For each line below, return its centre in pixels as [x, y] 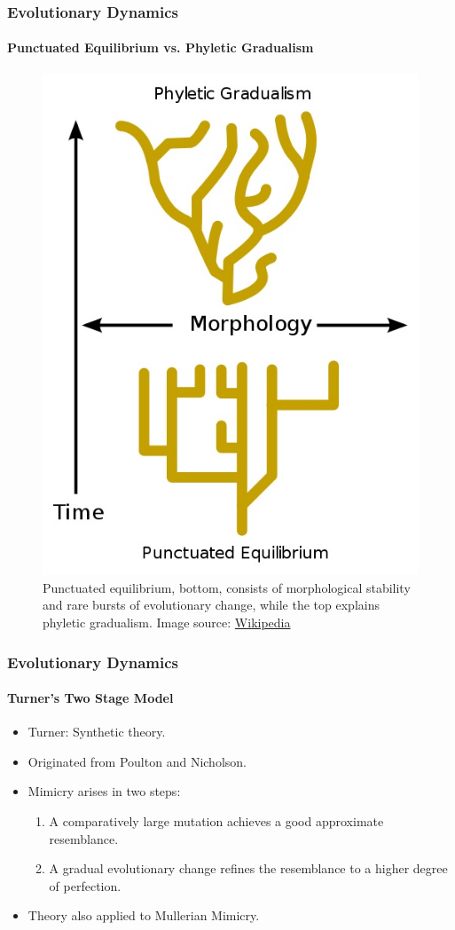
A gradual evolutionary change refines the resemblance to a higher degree [248, 868]
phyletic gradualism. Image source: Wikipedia [167, 623]
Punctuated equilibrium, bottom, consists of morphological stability [227, 587]
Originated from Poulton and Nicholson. [137, 761]
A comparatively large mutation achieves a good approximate [216, 821]
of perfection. [85, 885]
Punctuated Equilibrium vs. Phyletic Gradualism [161, 47]
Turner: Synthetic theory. [97, 732]
